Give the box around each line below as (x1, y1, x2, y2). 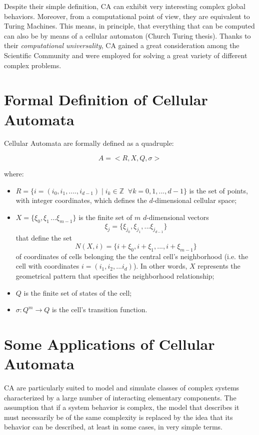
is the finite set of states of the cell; (23, 287, 132, 298)
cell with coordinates (15, 261, 79, 271)
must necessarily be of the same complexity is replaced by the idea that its (4, 411, 233, 422)
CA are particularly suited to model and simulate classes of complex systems (4, 382, 239, 393)
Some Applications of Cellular (4, 333, 215, 354)
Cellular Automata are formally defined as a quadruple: (4, 138, 174, 148)
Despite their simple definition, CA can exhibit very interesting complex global (4, 1, 245, 11)
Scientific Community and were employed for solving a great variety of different (4, 50, 247, 60)
